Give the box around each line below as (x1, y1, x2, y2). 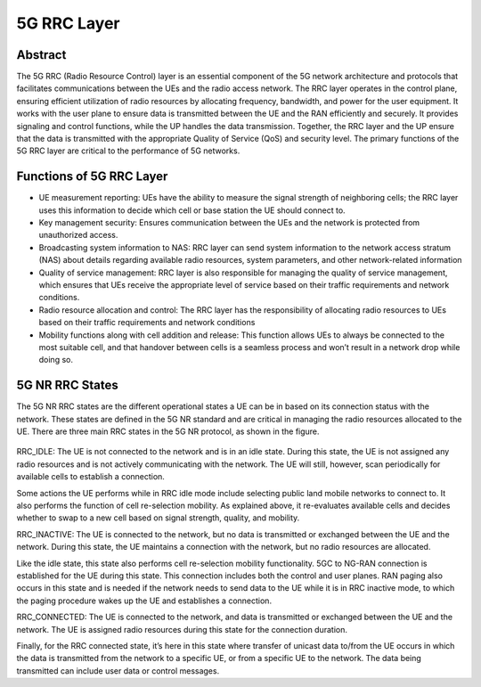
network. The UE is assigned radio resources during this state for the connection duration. (16, 624, 347, 634)
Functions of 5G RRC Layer (16, 169, 168, 184)
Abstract (16, 47, 67, 62)
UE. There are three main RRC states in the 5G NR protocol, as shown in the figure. (16, 426, 320, 437)
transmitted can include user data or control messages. (16, 665, 220, 676)
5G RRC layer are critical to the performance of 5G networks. (16, 145, 240, 156)
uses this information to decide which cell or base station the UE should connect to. (38, 205, 346, 216)
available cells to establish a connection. (16, 471, 165, 482)
